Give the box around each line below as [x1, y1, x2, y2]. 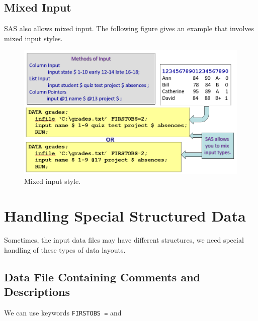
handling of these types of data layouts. [4, 244, 126, 255]
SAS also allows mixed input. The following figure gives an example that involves [4, 23, 254, 34]
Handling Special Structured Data [4, 205, 246, 226]
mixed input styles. [4, 33, 63, 43]
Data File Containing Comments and [4, 269, 201, 284]
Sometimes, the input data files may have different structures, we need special [4, 234, 244, 245]
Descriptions [4, 283, 70, 299]
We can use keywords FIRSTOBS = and [4, 307, 122, 317]
